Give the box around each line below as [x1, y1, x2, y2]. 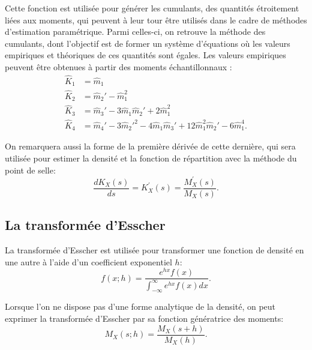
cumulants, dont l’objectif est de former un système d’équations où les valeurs [5, 37, 290, 49]
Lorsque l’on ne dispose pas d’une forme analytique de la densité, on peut [5, 300, 276, 313]
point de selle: [5, 163, 56, 176]
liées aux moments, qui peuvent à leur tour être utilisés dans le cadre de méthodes [5, 13, 307, 26]
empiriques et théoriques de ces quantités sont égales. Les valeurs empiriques [5, 49, 286, 61]
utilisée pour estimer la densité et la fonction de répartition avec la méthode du [5, 151, 297, 164]
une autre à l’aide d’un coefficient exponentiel [5, 255, 172, 268]
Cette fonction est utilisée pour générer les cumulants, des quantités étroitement [5, 2, 299, 14]
